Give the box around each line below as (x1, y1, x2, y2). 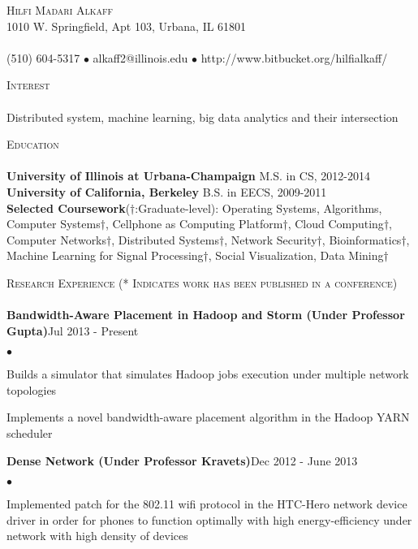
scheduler (6, 425, 53, 442)
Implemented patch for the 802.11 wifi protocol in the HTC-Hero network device (6, 495, 407, 512)
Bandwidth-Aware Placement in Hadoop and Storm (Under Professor (6, 306, 405, 323)
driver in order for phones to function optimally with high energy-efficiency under (6, 511, 412, 528)
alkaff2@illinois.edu (93, 49, 188, 66)
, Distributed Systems (111, 231, 219, 248)
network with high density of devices (6, 527, 188, 544)
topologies (6, 381, 57, 398)
